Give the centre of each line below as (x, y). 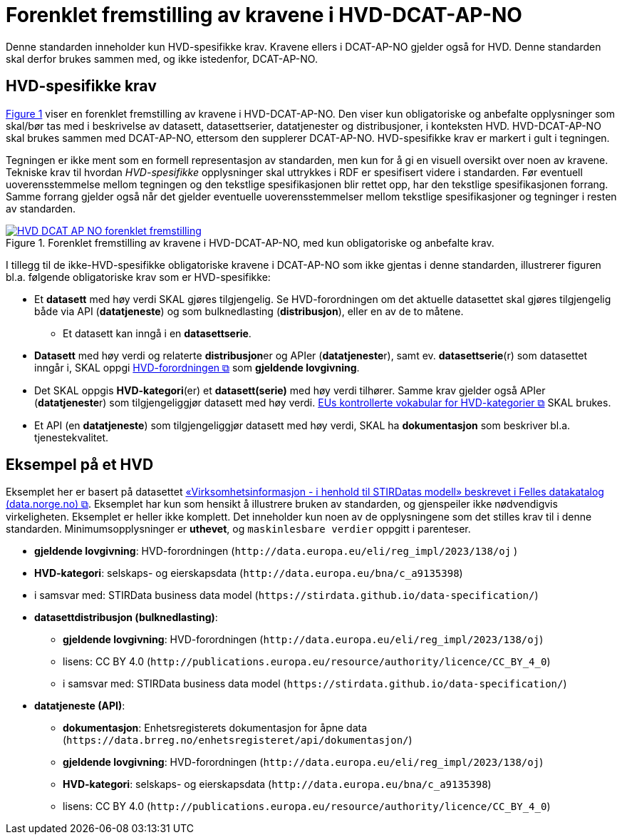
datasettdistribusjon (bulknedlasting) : (126, 618)
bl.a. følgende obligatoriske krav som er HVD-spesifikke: (138, 277)
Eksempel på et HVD (80, 465)
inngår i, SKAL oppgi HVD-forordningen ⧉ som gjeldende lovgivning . (197, 367)
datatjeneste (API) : (80, 706)
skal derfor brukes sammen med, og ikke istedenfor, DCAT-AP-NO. (162, 58)
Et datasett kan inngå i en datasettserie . (157, 333)
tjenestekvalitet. (72, 437)
